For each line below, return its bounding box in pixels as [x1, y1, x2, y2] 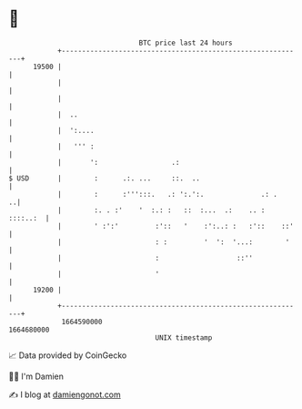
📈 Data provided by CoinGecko [8, 350, 127, 361]
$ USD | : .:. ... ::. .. [8, 173, 201, 183]
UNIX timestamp [155, 332, 213, 343]
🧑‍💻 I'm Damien [8, 371, 65, 382]
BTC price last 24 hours [138, 38, 233, 47]
